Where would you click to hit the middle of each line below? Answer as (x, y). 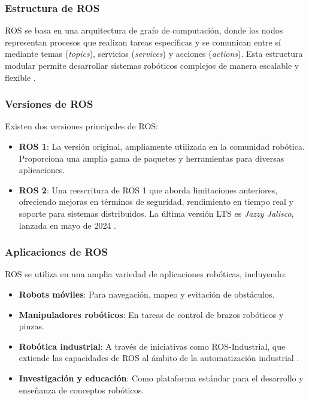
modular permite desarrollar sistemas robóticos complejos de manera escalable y (152, 65)
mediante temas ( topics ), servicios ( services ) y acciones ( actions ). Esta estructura (154, 54)
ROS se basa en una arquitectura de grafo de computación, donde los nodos (144, 30)
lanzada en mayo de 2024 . (67, 225)
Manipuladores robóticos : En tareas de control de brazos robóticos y (151, 314)
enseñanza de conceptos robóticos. (81, 390)
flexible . (20, 77)
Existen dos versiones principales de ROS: (81, 126)
